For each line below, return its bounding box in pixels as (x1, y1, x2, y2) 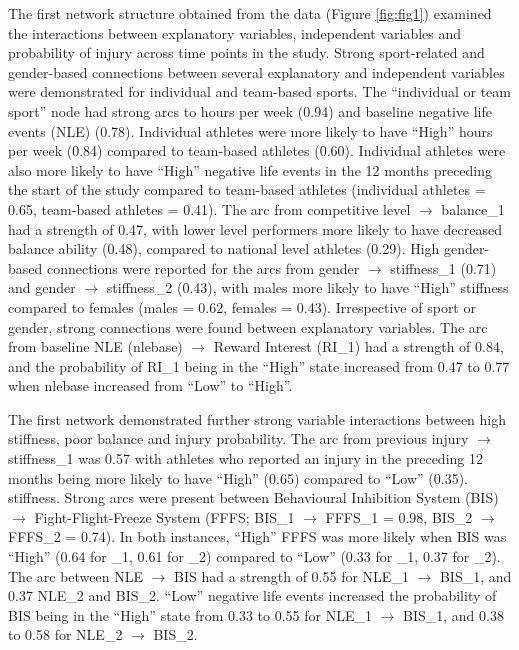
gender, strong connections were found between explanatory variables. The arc (8, 316, 488, 337)
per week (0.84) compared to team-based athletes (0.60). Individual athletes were (8, 140, 506, 161)
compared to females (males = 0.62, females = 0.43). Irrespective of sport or (8, 296, 476, 317)
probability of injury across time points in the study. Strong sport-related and (8, 42, 485, 63)
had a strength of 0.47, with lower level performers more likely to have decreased (8, 218, 502, 239)
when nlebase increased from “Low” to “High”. (8, 375, 293, 396)
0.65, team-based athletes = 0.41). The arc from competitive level (8, 198, 411, 219)
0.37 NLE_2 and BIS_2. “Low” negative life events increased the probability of (8, 585, 497, 606)
